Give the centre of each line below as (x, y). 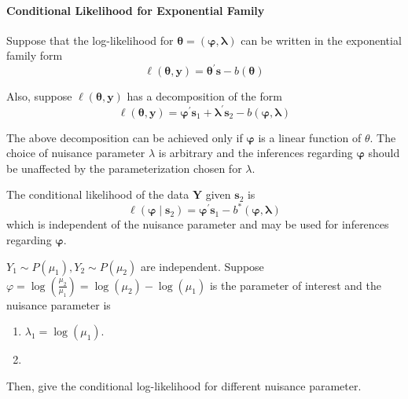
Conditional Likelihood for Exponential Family (136, 10)
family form (35, 55)
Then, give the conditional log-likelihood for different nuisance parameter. (184, 385)
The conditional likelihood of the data (98, 194)
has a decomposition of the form (204, 96)
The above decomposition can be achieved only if (125, 137)
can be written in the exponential (321, 40)
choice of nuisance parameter (76, 153)
